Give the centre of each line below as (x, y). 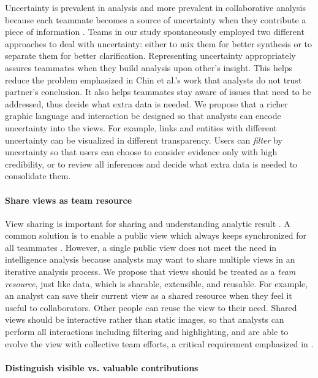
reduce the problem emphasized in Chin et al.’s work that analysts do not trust (153, 79)
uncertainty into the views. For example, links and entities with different (141, 127)
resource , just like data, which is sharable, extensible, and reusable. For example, (157, 283)
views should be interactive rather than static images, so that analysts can (145, 319)
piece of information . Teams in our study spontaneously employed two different (155, 32)
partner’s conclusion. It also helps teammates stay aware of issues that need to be (158, 92)
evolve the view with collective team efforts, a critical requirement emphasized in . (159, 343)
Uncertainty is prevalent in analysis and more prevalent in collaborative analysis (155, 7)
